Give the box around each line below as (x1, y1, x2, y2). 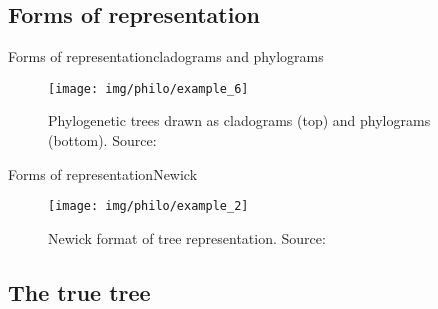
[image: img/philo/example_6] (48, 81, 249, 96)
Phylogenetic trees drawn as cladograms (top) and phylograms (48, 110, 431, 131)
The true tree (8, 276, 151, 307)
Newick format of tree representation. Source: (48, 227, 326, 248)
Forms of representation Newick (8, 163, 198, 184)
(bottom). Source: (48, 130, 157, 151)
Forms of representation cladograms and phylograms (8, 46, 324, 67)
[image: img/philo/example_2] (48, 199, 249, 214)
